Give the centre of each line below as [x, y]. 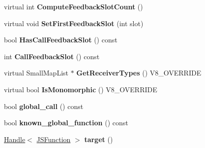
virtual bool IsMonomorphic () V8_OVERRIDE [81, 89]
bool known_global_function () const [66, 123]
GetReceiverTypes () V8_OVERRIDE [139, 73]
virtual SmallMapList [36, 73]
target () [99, 139]
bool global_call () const [44, 106]
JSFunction [54, 139]
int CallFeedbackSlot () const [52, 56]
